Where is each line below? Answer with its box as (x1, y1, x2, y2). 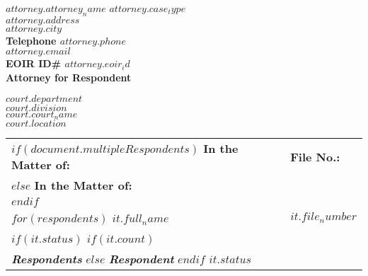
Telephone (6, 33, 57, 47)
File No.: (290, 148, 340, 165)
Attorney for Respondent (6, 69, 132, 84)
